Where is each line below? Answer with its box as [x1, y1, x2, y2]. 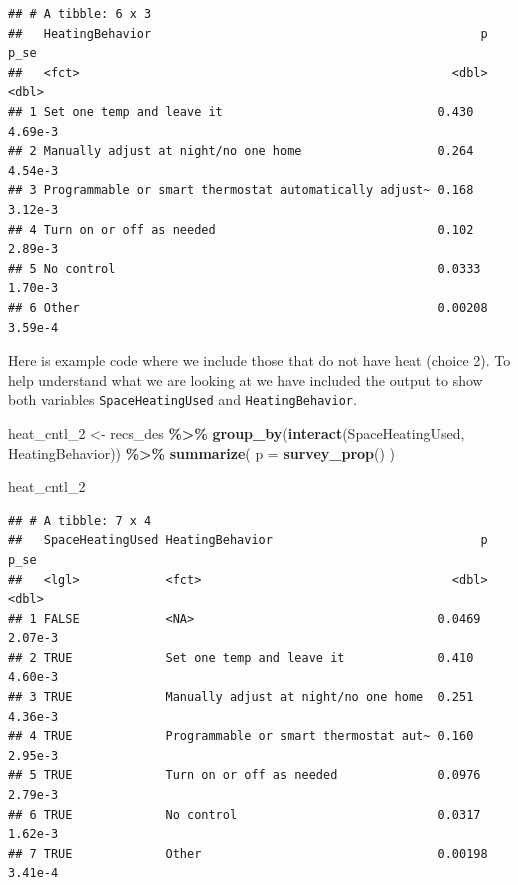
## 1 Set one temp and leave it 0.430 [8, 104, 474, 119]
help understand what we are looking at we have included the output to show [8, 369, 483, 390]
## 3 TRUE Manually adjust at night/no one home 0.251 [8, 690, 474, 705]
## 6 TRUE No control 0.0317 [8, 807, 481, 822]
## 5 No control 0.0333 [8, 261, 481, 276]
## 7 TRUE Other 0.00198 [8, 846, 488, 861]
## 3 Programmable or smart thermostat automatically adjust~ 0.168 [8, 183, 474, 198]
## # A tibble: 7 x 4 [8, 513, 152, 528]
